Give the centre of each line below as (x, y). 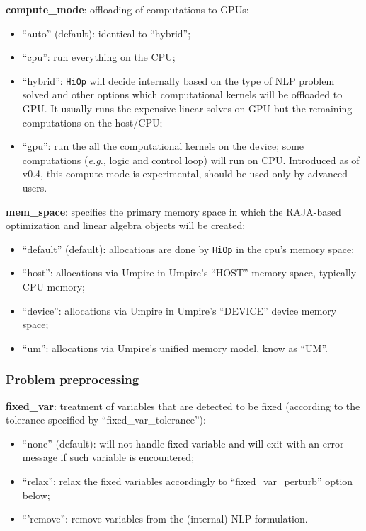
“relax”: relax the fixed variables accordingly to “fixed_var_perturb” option (188, 481)
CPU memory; (53, 287)
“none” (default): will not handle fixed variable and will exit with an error (183, 443)
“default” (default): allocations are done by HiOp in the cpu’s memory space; (188, 249)
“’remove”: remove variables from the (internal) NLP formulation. (165, 519)
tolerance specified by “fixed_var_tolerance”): (106, 420)
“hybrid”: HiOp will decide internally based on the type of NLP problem (178, 80)
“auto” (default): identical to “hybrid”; (107, 33)
